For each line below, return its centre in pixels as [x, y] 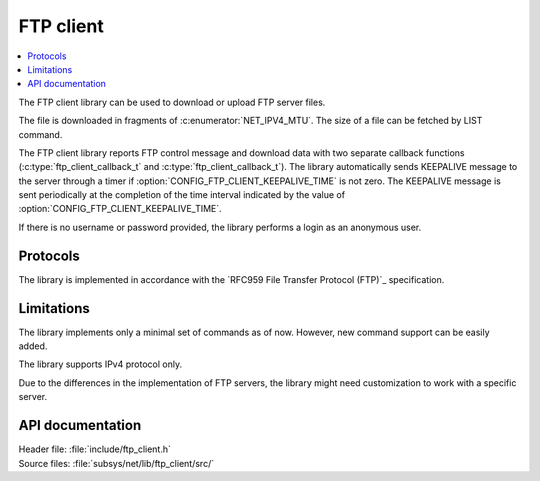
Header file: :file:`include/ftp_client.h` [95, 449]
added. [33, 346]
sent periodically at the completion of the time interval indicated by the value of [181, 195]
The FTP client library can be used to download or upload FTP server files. [172, 102]
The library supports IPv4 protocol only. [100, 364]
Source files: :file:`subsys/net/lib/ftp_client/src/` [116, 463]
